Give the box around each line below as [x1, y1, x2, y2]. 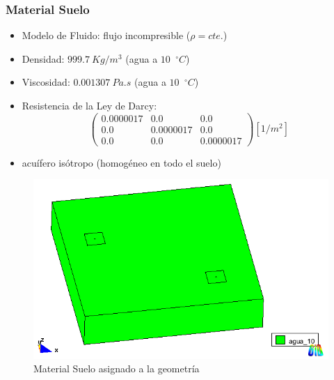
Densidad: [22, 51, 65, 66]
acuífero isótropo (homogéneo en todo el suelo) [22, 155, 221, 169]
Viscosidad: [22, 75, 70, 89]
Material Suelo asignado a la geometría [33, 361, 200, 376]
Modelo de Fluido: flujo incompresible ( [22, 28, 191, 43]
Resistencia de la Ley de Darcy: [22, 98, 157, 112]
